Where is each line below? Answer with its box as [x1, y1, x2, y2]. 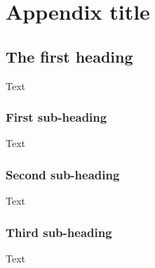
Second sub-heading [6, 165, 120, 183]
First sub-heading [6, 108, 107, 126]
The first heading [6, 45, 133, 67]
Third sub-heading [6, 223, 112, 241]
